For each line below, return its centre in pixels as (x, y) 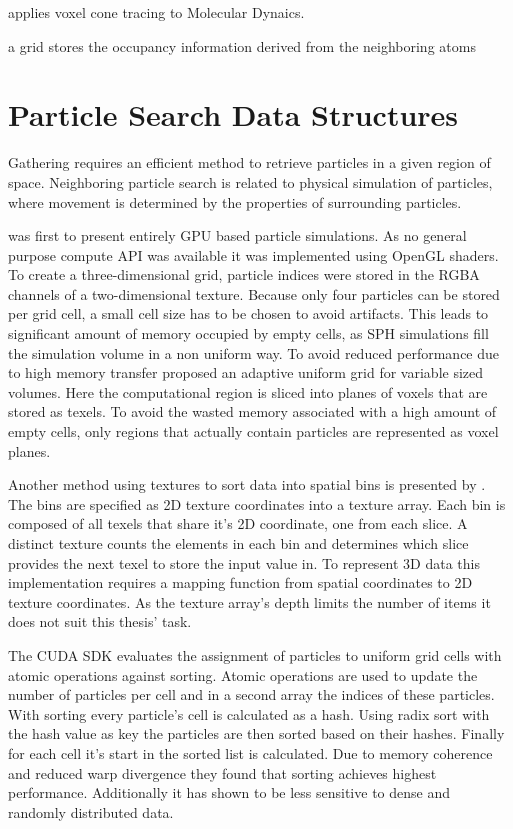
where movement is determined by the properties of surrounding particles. (235, 201)
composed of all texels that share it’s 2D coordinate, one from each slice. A (238, 523)
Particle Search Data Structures (233, 114)
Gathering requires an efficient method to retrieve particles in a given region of (249, 162)
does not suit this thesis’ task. (100, 621)
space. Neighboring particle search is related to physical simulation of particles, (250, 181)
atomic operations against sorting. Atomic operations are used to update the (243, 674)
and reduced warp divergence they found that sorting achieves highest (222, 772)
